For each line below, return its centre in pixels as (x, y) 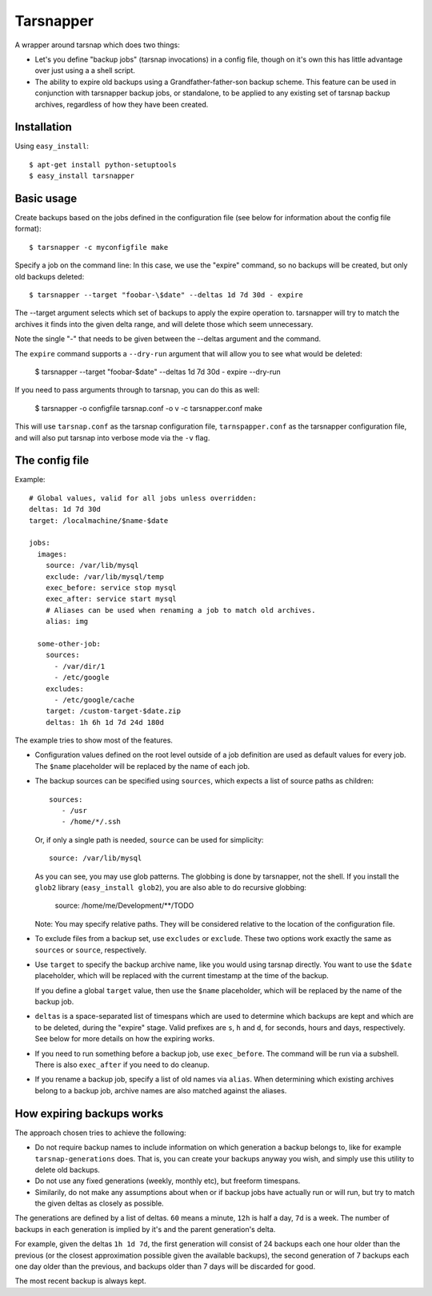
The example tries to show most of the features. (94, 740)
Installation (43, 127)
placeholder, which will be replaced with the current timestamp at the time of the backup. (182, 976)
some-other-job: (69, 644)
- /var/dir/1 (80, 666)
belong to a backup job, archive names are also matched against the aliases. (161, 1090)
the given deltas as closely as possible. (99, 1203)
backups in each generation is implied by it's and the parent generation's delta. (145, 1229)
